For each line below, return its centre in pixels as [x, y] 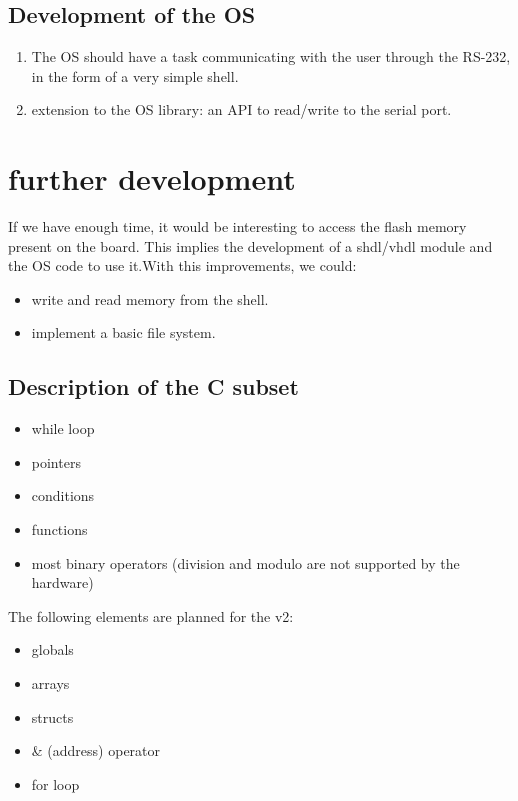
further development [152, 178]
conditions [63, 495]
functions [59, 529]
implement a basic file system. [123, 332]
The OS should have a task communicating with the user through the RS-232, [271, 56]
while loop [63, 428]
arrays [50, 683]
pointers [56, 461]
